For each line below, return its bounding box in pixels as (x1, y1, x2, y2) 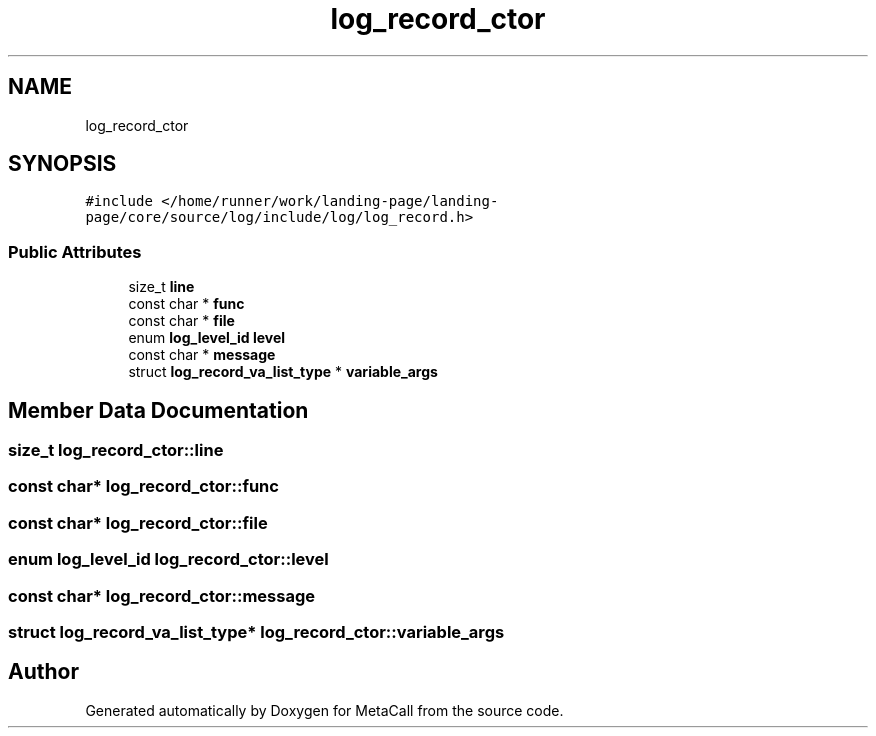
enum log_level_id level (128, 329, 286, 347)
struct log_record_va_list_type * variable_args (128, 363, 438, 381)
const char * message (128, 346, 276, 364)
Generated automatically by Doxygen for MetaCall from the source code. (85, 701, 564, 719)
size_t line (128, 278, 195, 296)
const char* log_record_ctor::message (8, 585, 315, 606)
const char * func (128, 295, 245, 313)
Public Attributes (8, 241, 142, 262)
